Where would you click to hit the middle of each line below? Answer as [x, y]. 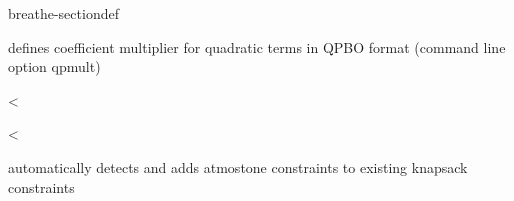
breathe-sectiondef [63, 13]
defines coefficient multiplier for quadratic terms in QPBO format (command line [257, 46]
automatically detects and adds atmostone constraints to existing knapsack [238, 166]
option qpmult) [54, 66]
